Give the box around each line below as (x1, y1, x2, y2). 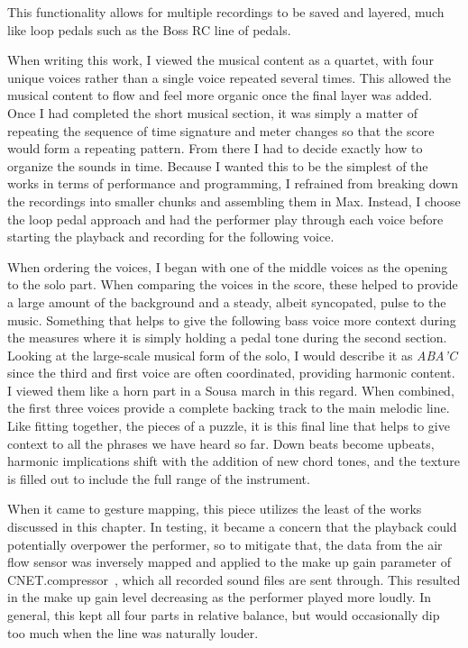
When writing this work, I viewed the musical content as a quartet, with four (7, 50, 434, 69)
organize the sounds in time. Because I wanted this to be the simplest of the (7, 156, 428, 175)
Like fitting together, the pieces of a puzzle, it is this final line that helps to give (7, 416, 450, 435)
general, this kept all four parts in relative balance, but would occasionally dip (7, 606, 440, 624)
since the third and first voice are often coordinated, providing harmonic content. (7, 363, 455, 382)
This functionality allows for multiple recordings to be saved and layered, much (7, 3, 445, 21)
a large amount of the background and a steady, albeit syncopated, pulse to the (7, 292, 446, 311)
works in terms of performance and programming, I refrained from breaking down (7, 174, 458, 193)
